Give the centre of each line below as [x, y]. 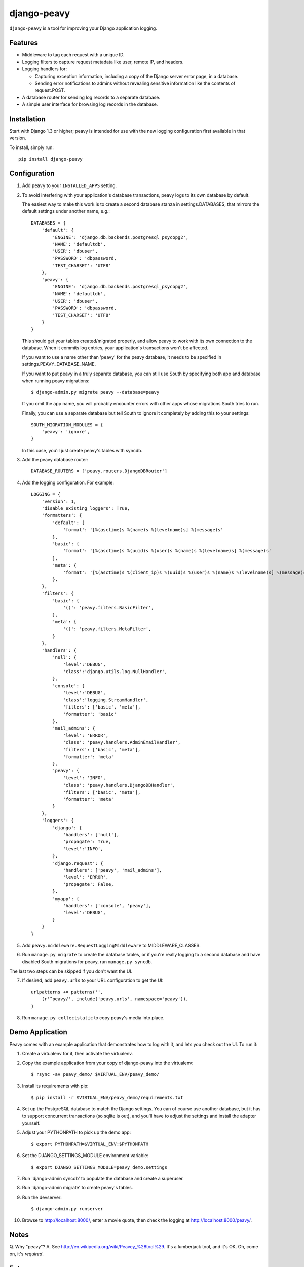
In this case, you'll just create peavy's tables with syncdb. [82, 450]
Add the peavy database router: [55, 460]
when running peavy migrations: [56, 381]
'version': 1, [59, 501]
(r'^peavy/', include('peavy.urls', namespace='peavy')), [115, 999]
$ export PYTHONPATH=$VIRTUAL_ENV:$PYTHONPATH [90, 1144]
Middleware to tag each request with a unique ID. [73, 55]
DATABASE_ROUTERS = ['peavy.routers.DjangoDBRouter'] [99, 471]
